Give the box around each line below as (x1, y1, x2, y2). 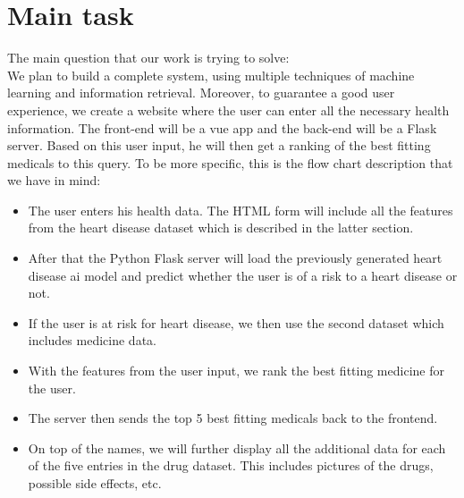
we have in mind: (7, 171, 101, 190)
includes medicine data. (28, 331, 156, 350)
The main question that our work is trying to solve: (7, 48, 290, 67)
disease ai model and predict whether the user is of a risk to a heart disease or (28, 266, 458, 284)
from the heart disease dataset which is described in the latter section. (28, 218, 414, 237)
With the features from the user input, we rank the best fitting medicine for (28, 361, 444, 380)
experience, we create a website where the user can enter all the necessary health (7, 100, 450, 119)
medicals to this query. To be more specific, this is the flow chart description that (7, 153, 453, 172)
